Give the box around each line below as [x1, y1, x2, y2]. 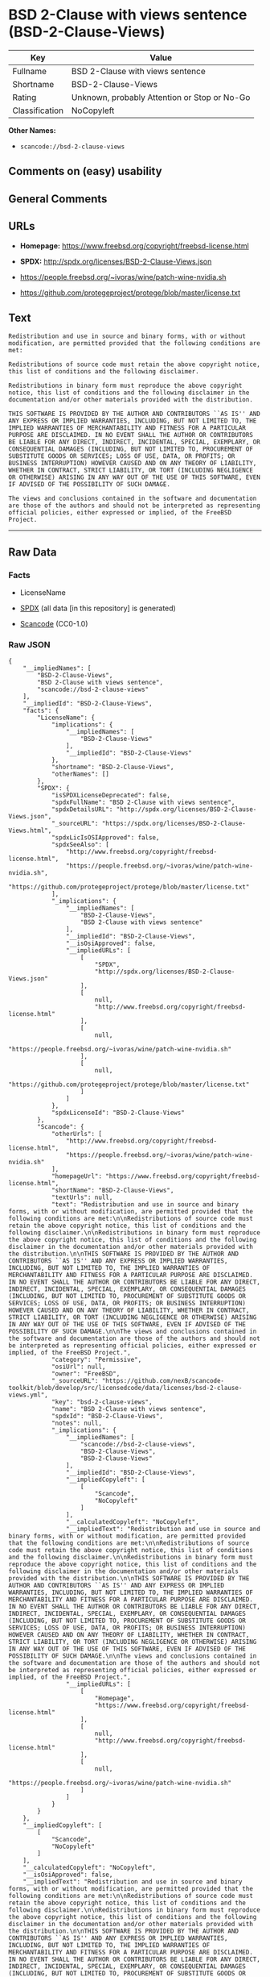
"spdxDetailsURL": [51, 805, 113, 814]
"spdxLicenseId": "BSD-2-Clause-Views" [51, 1109, 185, 1118]
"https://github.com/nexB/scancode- [101, 1377, 225, 1385]
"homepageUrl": [51, 1172, 103, 1180]
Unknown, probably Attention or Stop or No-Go [71, 91, 251, 102]
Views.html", [8, 826, 52, 835]
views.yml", [8, 1391, 48, 1400]
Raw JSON [8, 639, 51, 650]
